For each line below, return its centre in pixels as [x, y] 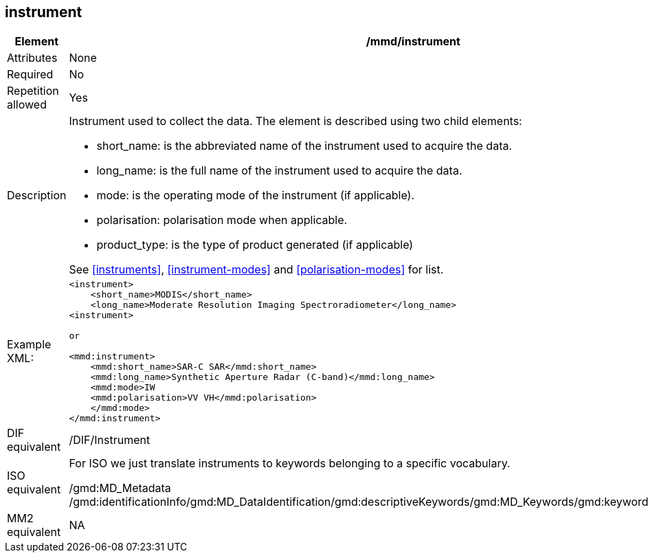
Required [30, 75]
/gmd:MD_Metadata [120, 488]
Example [29, 345]
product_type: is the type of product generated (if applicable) [255, 245]
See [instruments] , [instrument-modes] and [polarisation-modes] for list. [256, 270]
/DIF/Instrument [110, 440]
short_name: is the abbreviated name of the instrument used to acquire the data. [304, 146]
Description [37, 196]
